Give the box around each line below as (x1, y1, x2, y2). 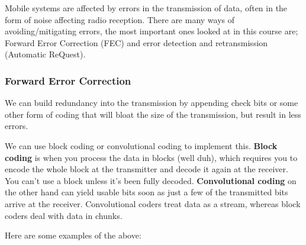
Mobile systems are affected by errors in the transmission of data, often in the (5, 2, 288, 14)
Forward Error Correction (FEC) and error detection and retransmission (5, 36, 268, 49)
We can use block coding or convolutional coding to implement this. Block (5, 139, 278, 151)
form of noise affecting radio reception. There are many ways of (5, 13, 235, 25)
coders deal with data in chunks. (5, 209, 123, 221)
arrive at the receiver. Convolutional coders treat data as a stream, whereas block (5, 197, 301, 209)
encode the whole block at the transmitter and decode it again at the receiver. (5, 163, 288, 175)
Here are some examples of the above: (5, 229, 141, 241)
